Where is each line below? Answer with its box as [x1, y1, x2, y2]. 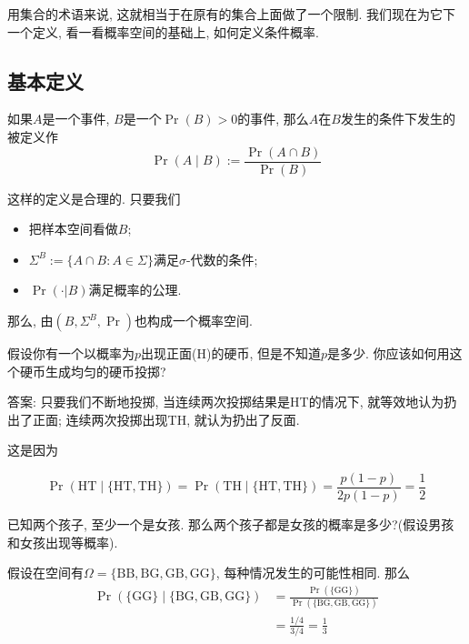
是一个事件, [42, 109, 110, 128]
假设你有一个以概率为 [7, 344, 135, 363]
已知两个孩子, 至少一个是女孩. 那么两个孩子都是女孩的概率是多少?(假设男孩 [7, 515, 454, 534]
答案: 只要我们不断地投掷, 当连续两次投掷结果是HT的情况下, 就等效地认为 [7, 392, 444, 411]
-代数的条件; [185, 249, 258, 268]
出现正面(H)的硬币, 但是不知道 [141, 344, 321, 363]
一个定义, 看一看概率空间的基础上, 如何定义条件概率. [7, 22, 319, 41]
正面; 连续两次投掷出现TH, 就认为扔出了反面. [32, 409, 300, 428]
